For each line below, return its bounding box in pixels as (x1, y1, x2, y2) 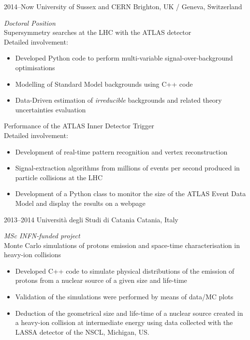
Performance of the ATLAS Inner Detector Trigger (4, 121, 154, 131)
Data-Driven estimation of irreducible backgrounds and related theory (15, 95, 222, 105)
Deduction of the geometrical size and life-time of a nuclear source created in (15, 308, 243, 318)
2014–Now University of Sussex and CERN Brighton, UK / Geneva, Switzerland (4, 1, 242, 11)
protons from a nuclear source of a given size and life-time (15, 275, 187, 285)
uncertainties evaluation (15, 104, 86, 114)
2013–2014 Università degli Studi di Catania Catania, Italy (4, 214, 178, 224)
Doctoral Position (4, 17, 56, 28)
